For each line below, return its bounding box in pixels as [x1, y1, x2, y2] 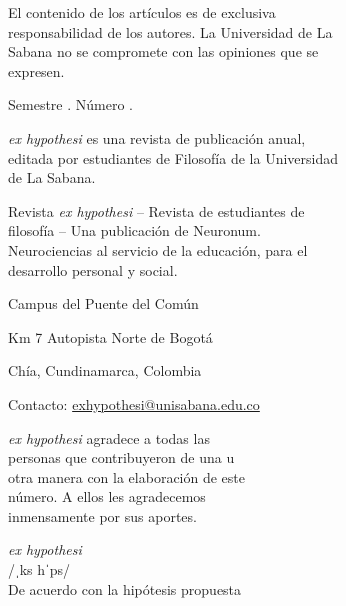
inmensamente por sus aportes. [8, 505, 197, 526]
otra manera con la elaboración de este [8, 466, 246, 487]
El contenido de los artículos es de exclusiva [8, 2, 276, 22]
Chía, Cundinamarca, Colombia [8, 360, 202, 381]
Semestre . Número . [8, 94, 133, 115]
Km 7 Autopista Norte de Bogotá [8, 326, 213, 347]
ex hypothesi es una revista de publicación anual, [8, 127, 306, 148]
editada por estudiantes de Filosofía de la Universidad [8, 147, 338, 168]
